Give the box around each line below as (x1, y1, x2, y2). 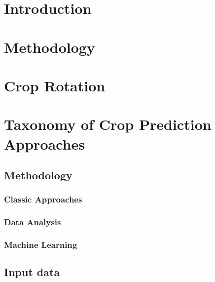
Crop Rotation (4, 75, 106, 95)
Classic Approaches (4, 193, 82, 205)
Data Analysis (4, 216, 61, 228)
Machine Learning (4, 239, 77, 251)
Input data (4, 264, 60, 280)
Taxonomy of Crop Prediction (4, 114, 212, 134)
